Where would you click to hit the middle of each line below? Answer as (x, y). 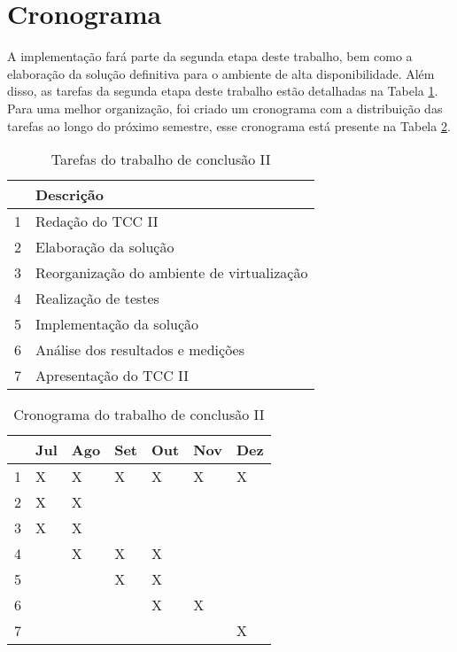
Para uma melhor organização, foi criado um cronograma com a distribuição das (225, 108)
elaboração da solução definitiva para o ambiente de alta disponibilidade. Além (221, 73)
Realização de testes (97, 299)
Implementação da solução (117, 324)
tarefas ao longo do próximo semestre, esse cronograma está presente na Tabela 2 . (229, 125)
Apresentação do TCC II (112, 376)
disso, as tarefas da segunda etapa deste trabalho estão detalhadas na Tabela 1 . (223, 91)
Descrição (70, 195)
